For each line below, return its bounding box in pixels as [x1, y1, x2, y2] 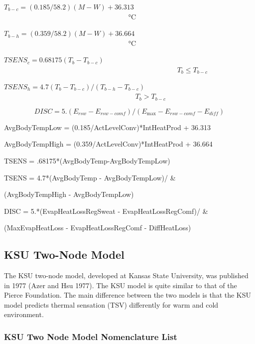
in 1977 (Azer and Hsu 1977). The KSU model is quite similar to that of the [4, 280, 237, 290]
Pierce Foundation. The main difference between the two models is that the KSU [4, 290, 252, 300]
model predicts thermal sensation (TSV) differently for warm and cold [4, 299, 219, 310]
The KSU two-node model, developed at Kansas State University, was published [4, 270, 249, 281]
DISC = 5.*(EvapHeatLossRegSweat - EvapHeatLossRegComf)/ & [4, 205, 208, 216]
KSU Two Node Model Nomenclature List [4, 331, 177, 343]
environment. [4, 309, 44, 320]
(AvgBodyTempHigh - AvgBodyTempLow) [4, 189, 134, 199]
